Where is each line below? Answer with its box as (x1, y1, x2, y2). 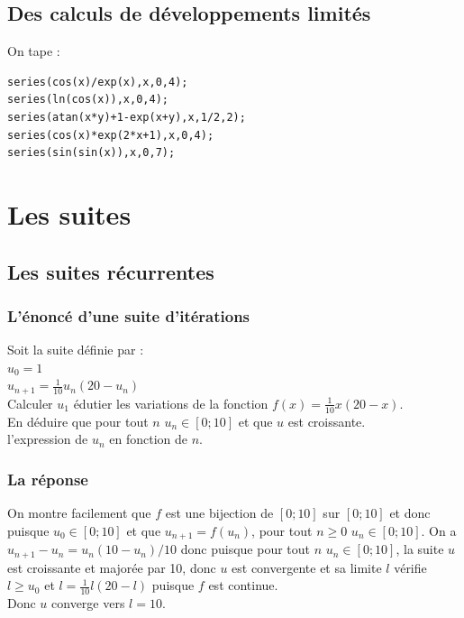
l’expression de (7, 429, 88, 448)
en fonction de (109, 429, 188, 448)
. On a (421, 521, 457, 540)
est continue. (208, 576, 278, 595)
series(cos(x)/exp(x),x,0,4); (7, 75, 188, 88)
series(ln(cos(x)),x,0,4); (7, 93, 168, 106)
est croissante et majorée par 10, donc (7, 558, 216, 576)
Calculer (7, 393, 53, 412)
